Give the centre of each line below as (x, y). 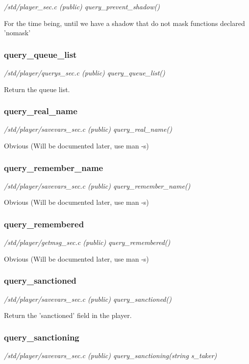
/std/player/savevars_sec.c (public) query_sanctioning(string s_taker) (111, 355)
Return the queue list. (37, 89)
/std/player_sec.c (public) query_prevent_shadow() (82, 6)
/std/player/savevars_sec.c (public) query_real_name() (88, 129)
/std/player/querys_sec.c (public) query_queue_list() (85, 73)
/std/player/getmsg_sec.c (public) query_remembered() (87, 242)
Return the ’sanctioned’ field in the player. (68, 315)
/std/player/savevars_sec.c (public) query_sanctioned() (88, 299)
